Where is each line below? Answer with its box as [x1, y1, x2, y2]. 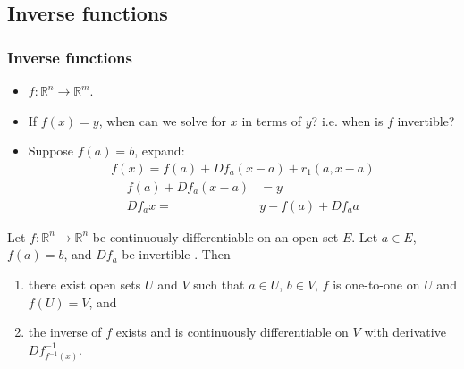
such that [193, 275, 245, 294]
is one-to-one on [333, 275, 420, 294]
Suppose [28, 141, 74, 160]
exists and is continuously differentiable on [115, 323, 349, 341]
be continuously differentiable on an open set [92, 227, 339, 246]
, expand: [134, 141, 185, 160]
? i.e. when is [311, 111, 384, 130]
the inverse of [28, 323, 102, 341]
